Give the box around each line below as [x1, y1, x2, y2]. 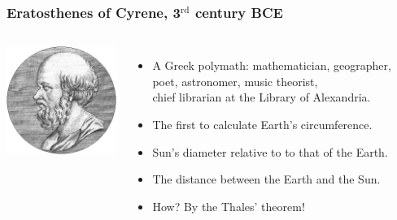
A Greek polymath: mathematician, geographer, [152, 57, 391, 74]
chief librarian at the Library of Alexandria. [152, 88, 371, 106]
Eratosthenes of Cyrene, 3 [7, 2, 181, 22]
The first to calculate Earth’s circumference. [152, 116, 373, 132]
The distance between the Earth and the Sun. [152, 170, 381, 188]
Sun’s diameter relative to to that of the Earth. [152, 143, 388, 160]
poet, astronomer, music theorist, [152, 72, 318, 89]
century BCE [194, 2, 283, 22]
